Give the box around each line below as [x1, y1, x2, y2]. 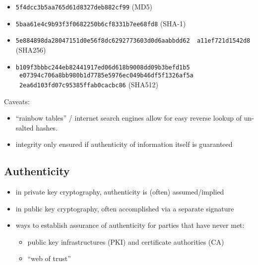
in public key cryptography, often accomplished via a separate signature [15, 203, 234, 213]
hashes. [36, 122, 58, 132]
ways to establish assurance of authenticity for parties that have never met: [15, 220, 245, 230]
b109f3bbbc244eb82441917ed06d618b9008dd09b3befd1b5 [15, 64, 190, 71]
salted [15, 122, 34, 132]
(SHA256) [15, 44, 46, 55]
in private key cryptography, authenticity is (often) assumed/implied [15, 187, 224, 197]
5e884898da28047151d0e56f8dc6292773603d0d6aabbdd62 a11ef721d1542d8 [15, 37, 251, 45]
